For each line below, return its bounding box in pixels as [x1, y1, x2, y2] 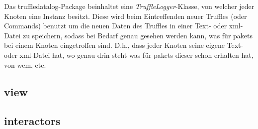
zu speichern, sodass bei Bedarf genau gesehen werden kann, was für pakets [22, 30, 253, 40]
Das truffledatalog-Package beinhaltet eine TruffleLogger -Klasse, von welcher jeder [4, 1, 255, 11]
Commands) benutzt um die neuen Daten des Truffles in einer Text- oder [4, 20, 227, 31]
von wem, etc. [4, 59, 46, 70]
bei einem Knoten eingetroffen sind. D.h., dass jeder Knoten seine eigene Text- [4, 40, 244, 50]
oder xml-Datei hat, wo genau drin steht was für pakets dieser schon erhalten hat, [4, 49, 254, 60]
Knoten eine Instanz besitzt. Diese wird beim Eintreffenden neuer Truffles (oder [4, 10, 247, 21]
